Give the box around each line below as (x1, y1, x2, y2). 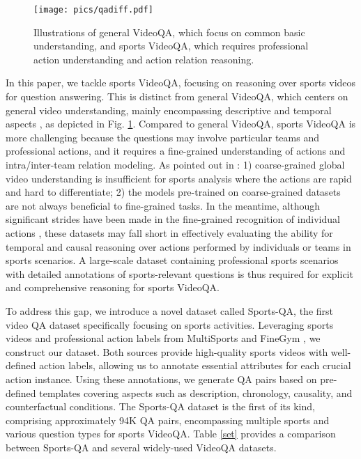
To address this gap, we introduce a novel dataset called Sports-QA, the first (6, 303, 333, 318)
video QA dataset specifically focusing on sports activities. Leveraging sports (6, 317, 334, 332)
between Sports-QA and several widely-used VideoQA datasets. (6, 439, 277, 454)
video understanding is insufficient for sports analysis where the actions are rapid (6, 171, 352, 185)
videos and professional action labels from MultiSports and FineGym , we (6, 331, 321, 345)
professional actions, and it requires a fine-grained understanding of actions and (6, 143, 346, 158)
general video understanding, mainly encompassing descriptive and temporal (6, 102, 332, 117)
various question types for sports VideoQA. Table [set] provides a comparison (6, 426, 336, 441)
